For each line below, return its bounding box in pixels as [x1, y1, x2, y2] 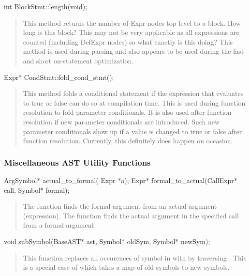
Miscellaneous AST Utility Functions [4, 156, 151, 168]
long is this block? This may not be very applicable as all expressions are [23, 27, 239, 37]
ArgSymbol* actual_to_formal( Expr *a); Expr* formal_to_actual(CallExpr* [4, 175, 237, 185]
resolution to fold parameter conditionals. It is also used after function [23, 107, 232, 117]
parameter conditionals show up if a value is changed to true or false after [23, 126, 242, 136]
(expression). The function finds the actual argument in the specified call [23, 210, 239, 220]
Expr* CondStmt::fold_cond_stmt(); [4, 72, 114, 82]
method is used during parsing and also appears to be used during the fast [23, 46, 244, 56]
